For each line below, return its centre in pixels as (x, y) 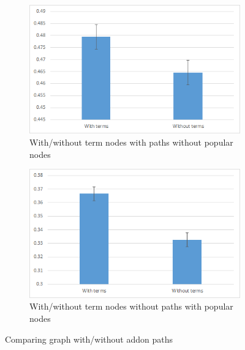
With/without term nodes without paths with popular (131, 306)
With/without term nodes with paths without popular (131, 142)
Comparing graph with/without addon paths (89, 339)
